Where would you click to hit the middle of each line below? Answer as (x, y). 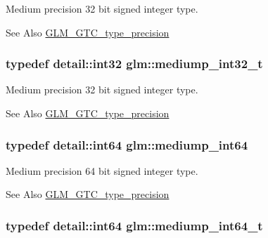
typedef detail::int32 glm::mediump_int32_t (134, 64)
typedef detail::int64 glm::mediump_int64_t (134, 225)
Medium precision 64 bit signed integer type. (102, 170)
